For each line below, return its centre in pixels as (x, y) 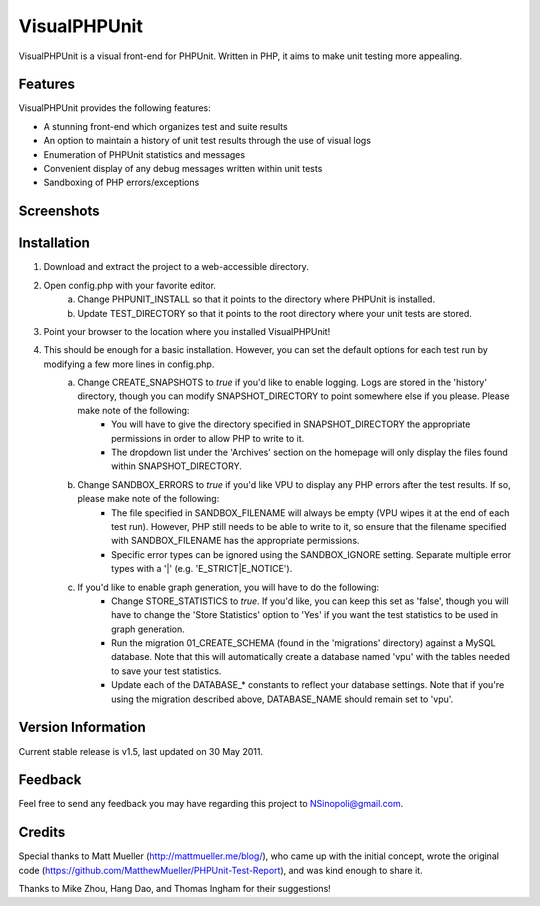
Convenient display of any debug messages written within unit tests (183, 169)
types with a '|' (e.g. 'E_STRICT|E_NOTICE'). (202, 569)
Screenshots (59, 211)
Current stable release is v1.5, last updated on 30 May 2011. (141, 751)
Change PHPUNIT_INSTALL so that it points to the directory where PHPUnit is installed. (256, 299)
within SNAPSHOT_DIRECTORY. (176, 466)
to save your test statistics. (166, 671)
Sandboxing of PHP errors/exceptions (121, 182)
